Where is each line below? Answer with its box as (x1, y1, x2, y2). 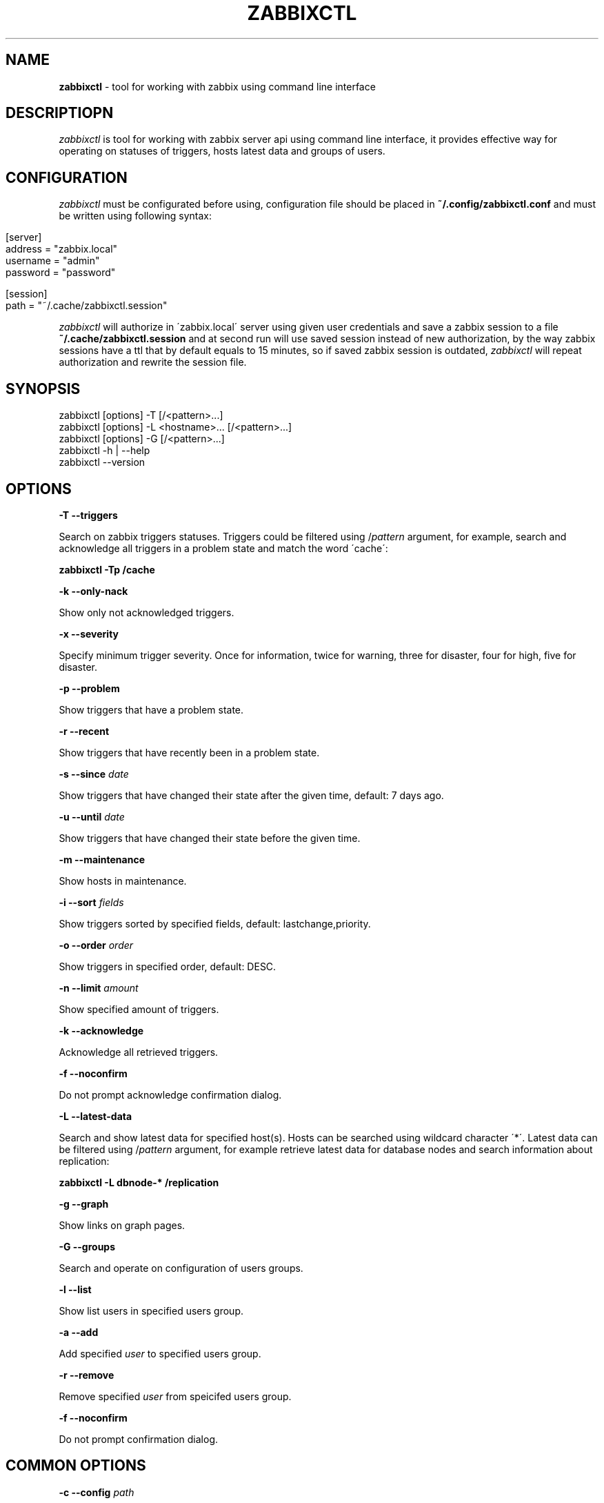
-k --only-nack (59, 584, 128, 597)
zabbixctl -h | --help (59, 444, 150, 457)
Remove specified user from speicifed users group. (59, 1390, 292, 1402)
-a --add (59, 1326, 99, 1338)
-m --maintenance (59, 853, 145, 865)
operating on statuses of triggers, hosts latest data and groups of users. (59, 145, 385, 157)
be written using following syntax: (59, 210, 212, 222)
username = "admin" (6, 255, 100, 267)
